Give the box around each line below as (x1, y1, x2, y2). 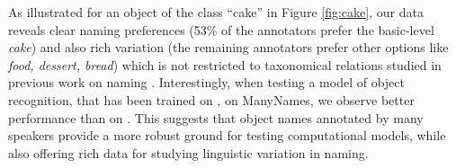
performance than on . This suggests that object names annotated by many (8, 108, 424, 127)
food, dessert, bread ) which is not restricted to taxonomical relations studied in (8, 55, 442, 74)
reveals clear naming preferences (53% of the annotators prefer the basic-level (8, 20, 434, 39)
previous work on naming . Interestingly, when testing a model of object (8, 73, 405, 92)
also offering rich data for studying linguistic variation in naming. (8, 143, 369, 162)
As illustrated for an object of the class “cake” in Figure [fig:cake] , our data (8, 3, 424, 21)
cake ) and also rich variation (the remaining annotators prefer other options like (8, 38, 449, 57)
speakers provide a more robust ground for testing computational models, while (8, 126, 446, 145)
